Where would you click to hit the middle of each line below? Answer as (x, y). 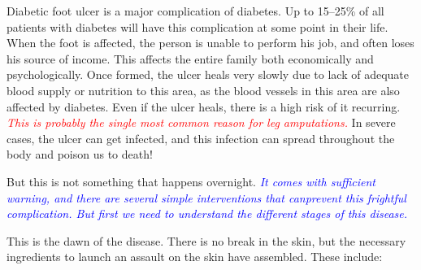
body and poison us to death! (80, 154)
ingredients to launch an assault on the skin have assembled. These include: (195, 257)
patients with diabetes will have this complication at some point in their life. (197, 26)
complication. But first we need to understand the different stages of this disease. (207, 213)
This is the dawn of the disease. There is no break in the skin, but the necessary (206, 240)
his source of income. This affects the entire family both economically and (190, 58)
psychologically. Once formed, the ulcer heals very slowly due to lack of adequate (208, 74)
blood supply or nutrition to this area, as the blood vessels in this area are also (203, 90)
